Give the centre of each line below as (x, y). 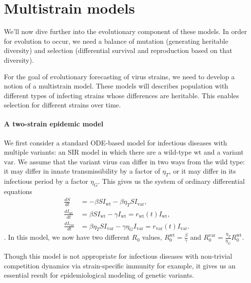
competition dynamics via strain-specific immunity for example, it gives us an (120, 265)
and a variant (223, 152)
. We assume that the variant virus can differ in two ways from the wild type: (129, 161)
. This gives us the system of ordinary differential (171, 181)
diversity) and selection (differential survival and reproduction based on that (118, 50)
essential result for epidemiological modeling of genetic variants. (99, 275)
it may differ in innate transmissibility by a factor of (82, 171)
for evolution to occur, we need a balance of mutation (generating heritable (116, 41)
